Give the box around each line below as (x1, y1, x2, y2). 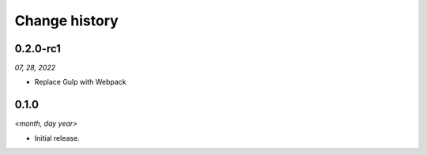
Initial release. (34, 133, 80, 142)
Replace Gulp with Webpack (34, 77, 127, 87)
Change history (14, 12, 119, 29)
